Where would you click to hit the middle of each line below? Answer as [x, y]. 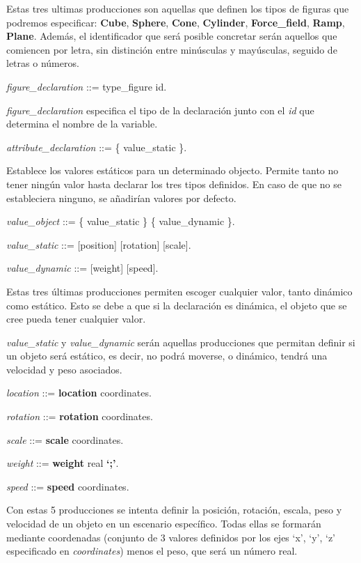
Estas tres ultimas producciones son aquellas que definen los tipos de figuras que [178, 8]
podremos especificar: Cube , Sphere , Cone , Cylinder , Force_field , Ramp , [176, 22]
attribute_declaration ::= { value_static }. [97, 147]
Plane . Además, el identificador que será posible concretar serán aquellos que [172, 36]
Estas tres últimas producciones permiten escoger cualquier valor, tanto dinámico [179, 291]
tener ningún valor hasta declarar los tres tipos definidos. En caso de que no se [174, 184]
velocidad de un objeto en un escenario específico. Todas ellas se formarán [164, 524]
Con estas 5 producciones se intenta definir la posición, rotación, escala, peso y [174, 510]
